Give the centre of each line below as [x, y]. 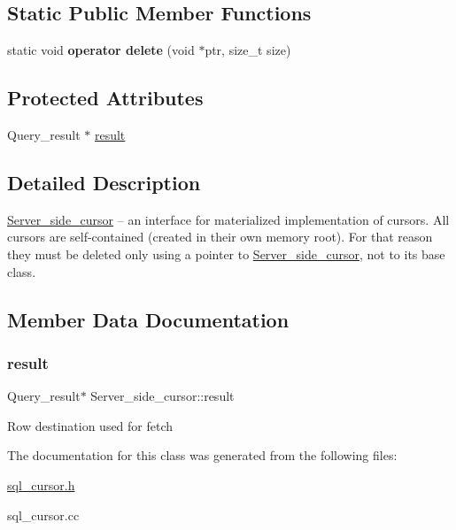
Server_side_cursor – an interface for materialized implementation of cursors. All [228, 219]
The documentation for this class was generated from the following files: [202, 455]
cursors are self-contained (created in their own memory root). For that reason [220, 237]
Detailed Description [104, 182]
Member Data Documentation [148, 319]
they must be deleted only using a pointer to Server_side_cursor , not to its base [226, 253]
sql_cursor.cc [43, 515]
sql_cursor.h [41, 484]
